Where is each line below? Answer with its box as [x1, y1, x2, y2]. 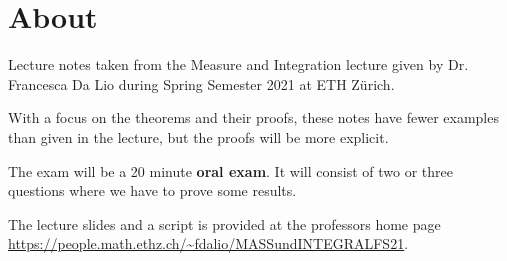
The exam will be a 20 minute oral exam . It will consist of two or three [8, 160, 453, 181]
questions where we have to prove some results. [8, 180, 297, 201]
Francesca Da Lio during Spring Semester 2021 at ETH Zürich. [8, 73, 395, 94]
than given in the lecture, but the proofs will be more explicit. [8, 126, 389, 147]
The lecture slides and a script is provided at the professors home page [8, 213, 441, 234]
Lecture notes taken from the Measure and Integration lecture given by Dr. [8, 54, 469, 75]
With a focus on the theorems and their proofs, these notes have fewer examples [8, 107, 499, 128]
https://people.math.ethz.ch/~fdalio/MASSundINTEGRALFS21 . [8, 233, 409, 254]
